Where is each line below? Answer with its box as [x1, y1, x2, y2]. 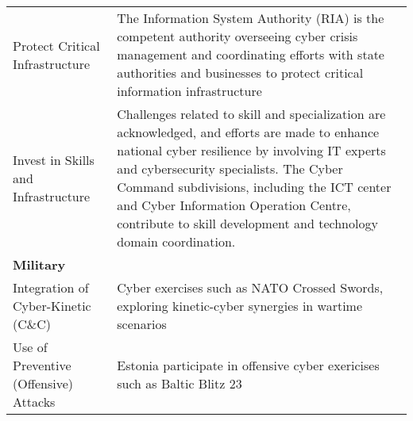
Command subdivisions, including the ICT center [117, 178, 392, 196]
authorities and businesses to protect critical [117, 63, 364, 82]
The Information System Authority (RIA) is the [117, 9, 384, 27]
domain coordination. [117, 232, 236, 251]
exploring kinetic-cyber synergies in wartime [117, 297, 363, 315]
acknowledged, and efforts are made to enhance [117, 123, 380, 141]
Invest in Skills [13, 150, 95, 169]
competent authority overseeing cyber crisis [117, 27, 358, 45]
